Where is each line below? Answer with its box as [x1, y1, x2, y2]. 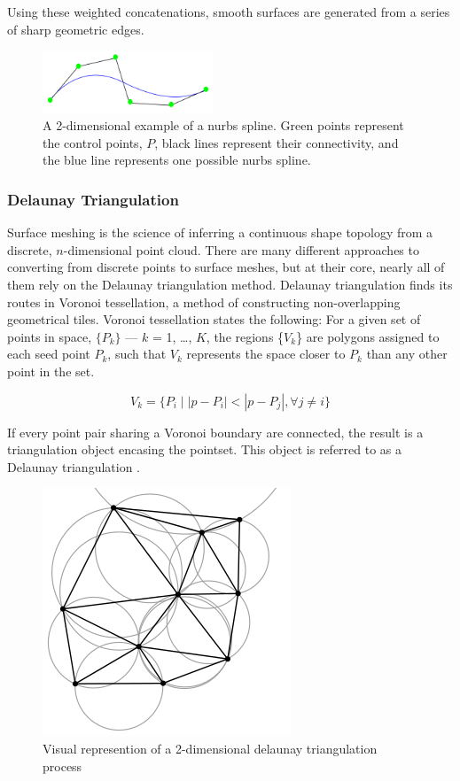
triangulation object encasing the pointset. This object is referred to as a [7, 440, 402, 459]
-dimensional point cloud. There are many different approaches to [63, 240, 419, 259]
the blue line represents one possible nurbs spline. [43, 151, 311, 169]
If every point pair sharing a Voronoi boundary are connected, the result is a [7, 422, 424, 441]
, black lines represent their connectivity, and [154, 133, 399, 151]
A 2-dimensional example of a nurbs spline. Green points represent [43, 116, 404, 135]
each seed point [7, 344, 90, 363]
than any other [366, 344, 448, 363]
